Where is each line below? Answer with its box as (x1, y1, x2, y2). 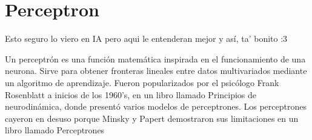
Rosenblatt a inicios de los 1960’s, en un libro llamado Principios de (5, 88, 257, 101)
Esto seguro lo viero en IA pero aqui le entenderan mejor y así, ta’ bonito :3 (5, 32, 288, 45)
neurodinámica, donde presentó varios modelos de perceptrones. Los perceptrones (5, 100, 307, 113)
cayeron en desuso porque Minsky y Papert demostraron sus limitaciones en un (5, 112, 299, 124)
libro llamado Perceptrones (5, 124, 105, 136)
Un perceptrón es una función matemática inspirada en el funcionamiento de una (5, 52, 306, 65)
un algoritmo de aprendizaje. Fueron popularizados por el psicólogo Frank (5, 76, 279, 88)
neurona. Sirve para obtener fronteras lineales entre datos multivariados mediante (5, 64, 307, 77)
